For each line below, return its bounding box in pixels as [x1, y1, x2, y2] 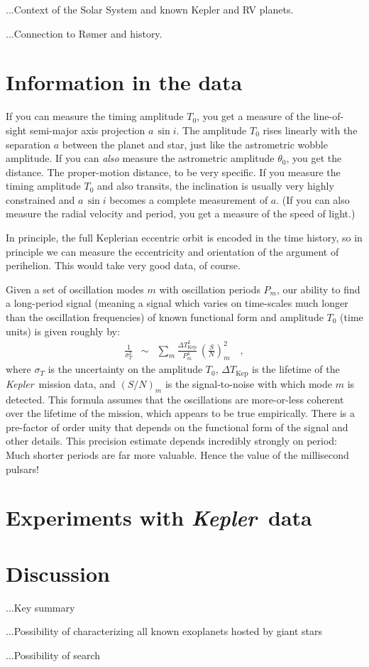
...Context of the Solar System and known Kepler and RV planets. [6, 2, 294, 16]
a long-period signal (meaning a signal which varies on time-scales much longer [6, 295, 348, 310]
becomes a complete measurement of [109, 192, 268, 207]
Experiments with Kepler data [6, 503, 312, 533]
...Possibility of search [6, 647, 101, 662]
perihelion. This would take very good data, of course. [6, 258, 241, 273]
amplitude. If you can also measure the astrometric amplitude [6, 151, 275, 166]
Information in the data [6, 67, 243, 97]
